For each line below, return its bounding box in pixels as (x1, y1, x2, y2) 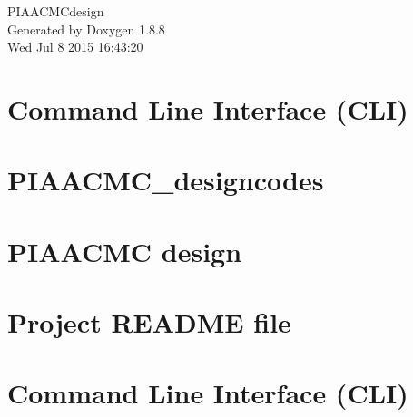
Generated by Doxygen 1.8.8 (7, 19, 165, 38)
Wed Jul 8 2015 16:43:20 (7, 37, 143, 56)
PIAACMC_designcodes (7, 161, 324, 199)
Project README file (7, 304, 291, 341)
